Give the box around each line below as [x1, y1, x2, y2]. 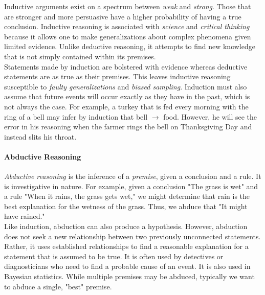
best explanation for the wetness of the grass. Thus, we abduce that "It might [4, 200, 248, 211]
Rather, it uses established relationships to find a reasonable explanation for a [4, 241, 249, 252]
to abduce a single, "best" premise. [4, 281, 112, 291]
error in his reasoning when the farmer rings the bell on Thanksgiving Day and [4, 121, 252, 132]
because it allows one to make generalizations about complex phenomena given [4, 31, 251, 41]
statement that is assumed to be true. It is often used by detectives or [4, 251, 224, 261]
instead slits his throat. [4, 131, 77, 142]
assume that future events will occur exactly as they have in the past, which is [4, 91, 250, 102]
